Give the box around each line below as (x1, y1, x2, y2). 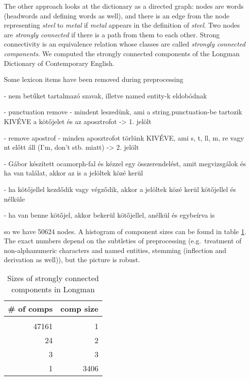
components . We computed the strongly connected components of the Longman (4, 48, 240, 58)
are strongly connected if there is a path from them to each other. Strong (4, 29, 220, 39)
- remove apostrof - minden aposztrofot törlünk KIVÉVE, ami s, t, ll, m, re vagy (4, 132, 244, 142)
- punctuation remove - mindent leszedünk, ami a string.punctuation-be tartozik (4, 107, 242, 117)
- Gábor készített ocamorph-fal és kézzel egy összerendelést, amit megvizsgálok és (4, 158, 246, 168)
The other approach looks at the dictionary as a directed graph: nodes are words (4, 1, 244, 11)
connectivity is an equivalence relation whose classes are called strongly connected (4, 39, 246, 49)
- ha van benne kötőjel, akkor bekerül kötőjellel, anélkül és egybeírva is (4, 210, 215, 220)
